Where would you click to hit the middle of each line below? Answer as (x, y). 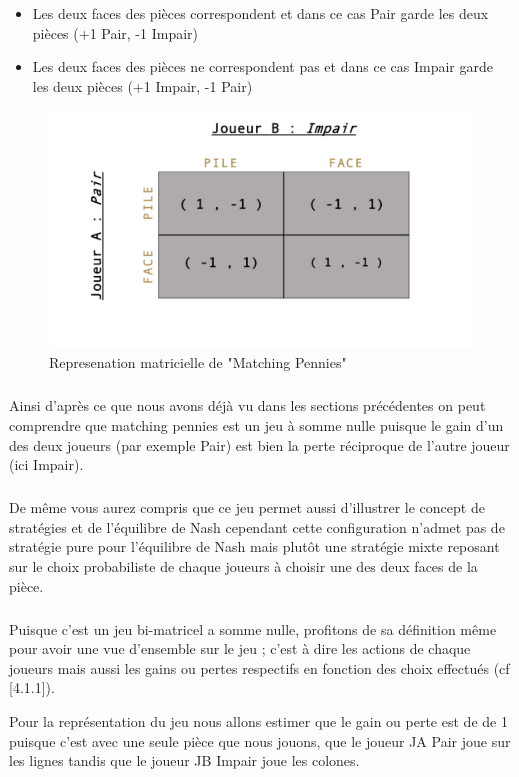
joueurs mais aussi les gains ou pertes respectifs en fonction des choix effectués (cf (259, 667)
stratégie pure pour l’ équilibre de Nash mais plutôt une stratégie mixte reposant (254, 546)
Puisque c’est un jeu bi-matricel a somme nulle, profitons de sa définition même (253, 628)
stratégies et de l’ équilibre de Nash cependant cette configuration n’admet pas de (257, 526)
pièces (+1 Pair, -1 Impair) (115, 32)
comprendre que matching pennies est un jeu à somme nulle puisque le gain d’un (256, 425)
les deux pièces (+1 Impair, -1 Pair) (142, 85)
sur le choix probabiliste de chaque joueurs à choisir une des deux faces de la (243, 565)
